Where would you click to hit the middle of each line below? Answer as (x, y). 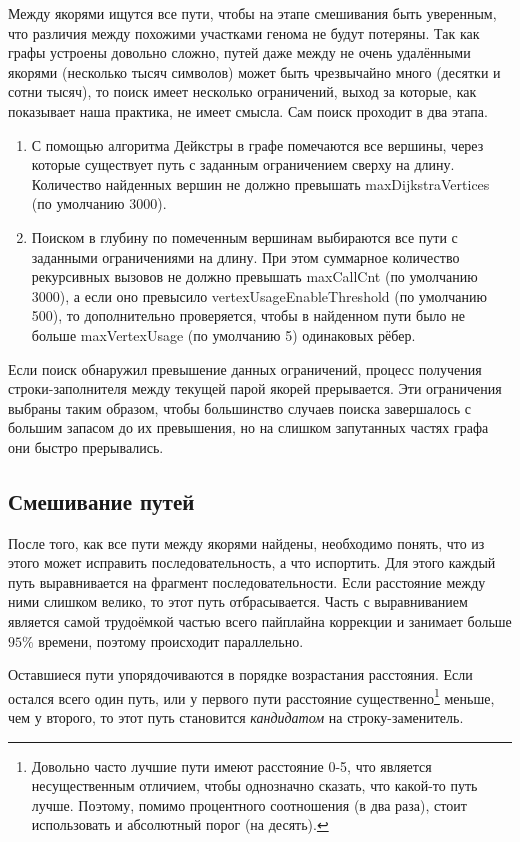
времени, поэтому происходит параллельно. (171, 640)
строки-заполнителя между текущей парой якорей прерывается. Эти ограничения (255, 388)
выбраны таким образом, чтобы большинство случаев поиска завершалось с (239, 407)
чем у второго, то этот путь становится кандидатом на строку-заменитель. (236, 717)
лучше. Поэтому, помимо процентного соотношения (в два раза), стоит (249, 804)
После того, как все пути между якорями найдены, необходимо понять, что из (246, 542)
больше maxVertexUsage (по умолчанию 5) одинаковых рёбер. (223, 334)
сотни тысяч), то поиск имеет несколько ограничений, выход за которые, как (242, 91)
